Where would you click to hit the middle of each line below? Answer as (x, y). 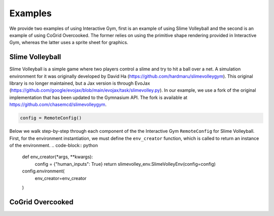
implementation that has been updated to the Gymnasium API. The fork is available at (98, 97)
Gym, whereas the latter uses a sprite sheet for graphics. (69, 43)
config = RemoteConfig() (51, 118)
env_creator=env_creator (61, 178)
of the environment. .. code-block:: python (54, 145)
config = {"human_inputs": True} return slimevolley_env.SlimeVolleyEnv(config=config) (125, 164)
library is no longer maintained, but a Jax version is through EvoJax (80, 83)
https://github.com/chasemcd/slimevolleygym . (58, 104)
